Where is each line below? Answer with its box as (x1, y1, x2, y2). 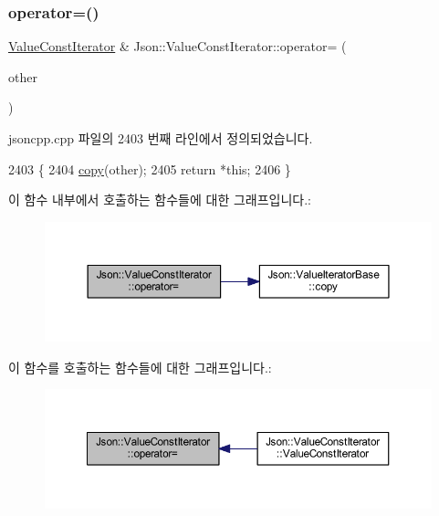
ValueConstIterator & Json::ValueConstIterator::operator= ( (8, 37, 347, 56)
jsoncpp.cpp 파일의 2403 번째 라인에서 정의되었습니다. (8, 129, 313, 147)
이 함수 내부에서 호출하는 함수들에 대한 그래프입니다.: (8, 190, 311, 209)
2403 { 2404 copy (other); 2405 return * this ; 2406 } (8, 159, 291, 178)
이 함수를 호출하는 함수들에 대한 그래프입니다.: (8, 357, 272, 376)
